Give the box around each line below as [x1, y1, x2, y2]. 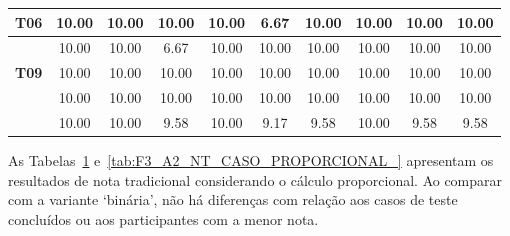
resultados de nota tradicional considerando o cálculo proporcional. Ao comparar [8, 169, 503, 190]
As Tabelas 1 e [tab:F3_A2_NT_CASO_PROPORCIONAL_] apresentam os [8, 149, 494, 170]
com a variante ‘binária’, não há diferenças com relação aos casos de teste [8, 189, 458, 210]
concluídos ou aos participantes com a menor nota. [8, 208, 319, 229]
